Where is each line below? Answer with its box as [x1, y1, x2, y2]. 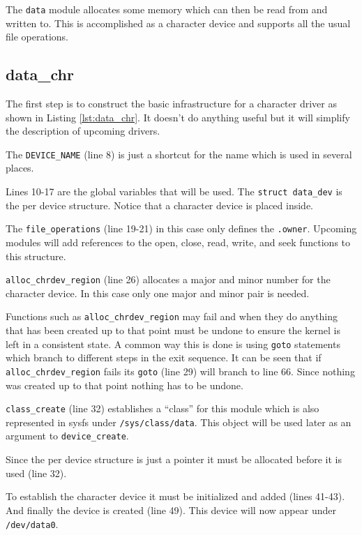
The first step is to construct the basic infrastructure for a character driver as [6, 96, 337, 111]
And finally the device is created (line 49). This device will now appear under [6, 502, 336, 517]
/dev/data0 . [6, 516, 59, 531]
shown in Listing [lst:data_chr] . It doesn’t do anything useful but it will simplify [6, 110, 350, 124]
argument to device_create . [6, 428, 129, 443]
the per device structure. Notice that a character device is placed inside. [6, 197, 313, 212]
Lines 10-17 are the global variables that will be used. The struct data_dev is [6, 184, 342, 199]
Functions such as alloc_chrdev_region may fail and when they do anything [6, 309, 338, 324]
